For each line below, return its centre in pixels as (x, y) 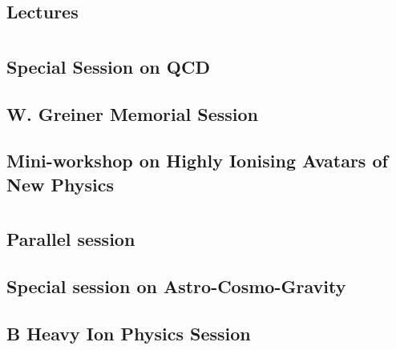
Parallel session (71, 239)
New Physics (60, 184)
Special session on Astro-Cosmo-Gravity (176, 286)
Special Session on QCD (108, 66)
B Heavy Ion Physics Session (129, 333)
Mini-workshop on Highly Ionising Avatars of (197, 161)
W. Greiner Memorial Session (132, 113)
